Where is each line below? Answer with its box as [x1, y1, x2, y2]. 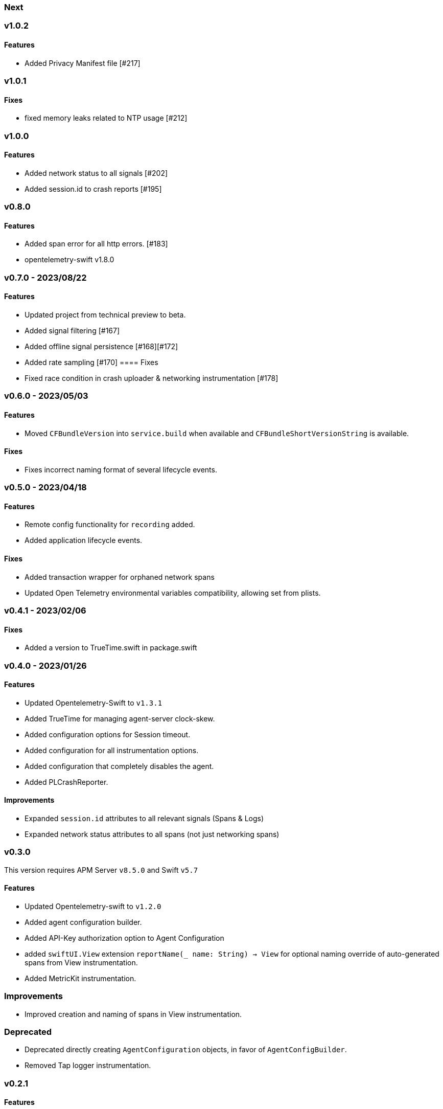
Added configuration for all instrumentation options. [25, 745, 199, 755]
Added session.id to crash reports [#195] [25, 184, 162, 193]
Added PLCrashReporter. [25, 777, 108, 786]
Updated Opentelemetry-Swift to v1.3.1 [25, 698, 162, 707]
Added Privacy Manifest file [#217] [25, 58, 141, 67]
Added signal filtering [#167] [25, 326, 120, 335]
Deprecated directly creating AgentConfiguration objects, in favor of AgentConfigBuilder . [25, 1045, 347, 1054]
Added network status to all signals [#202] [25, 168, 168, 177]
